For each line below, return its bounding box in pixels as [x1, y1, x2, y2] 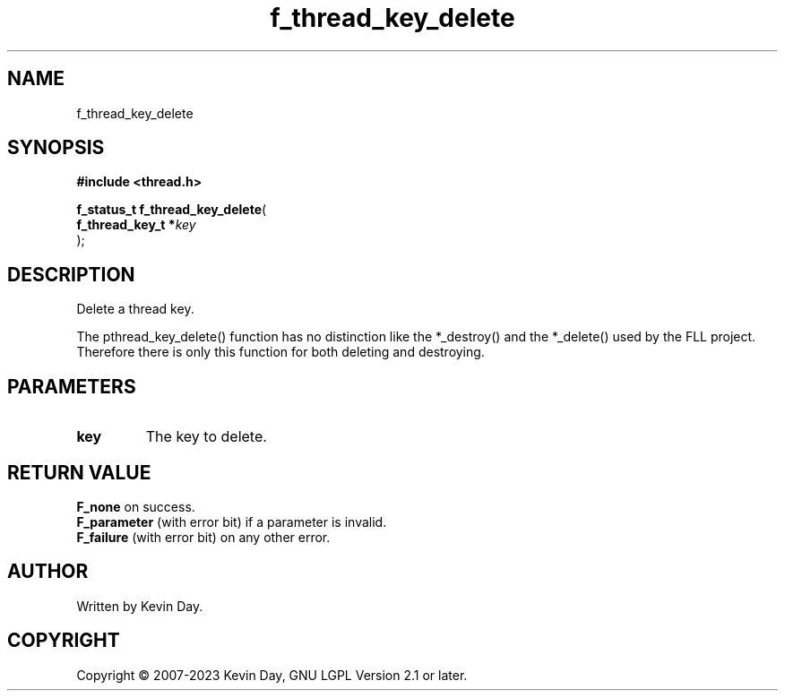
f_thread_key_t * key [76, 217, 196, 233]
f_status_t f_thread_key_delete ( [76, 202, 267, 218]
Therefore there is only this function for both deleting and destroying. [76, 344, 485, 360]
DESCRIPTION [7, 263, 135, 286]
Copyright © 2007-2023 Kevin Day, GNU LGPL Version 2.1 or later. [76, 667, 468, 683]
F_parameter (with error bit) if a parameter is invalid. [76, 513, 387, 530]
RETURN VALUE [7, 461, 151, 484]
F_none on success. [76, 498, 195, 514]
